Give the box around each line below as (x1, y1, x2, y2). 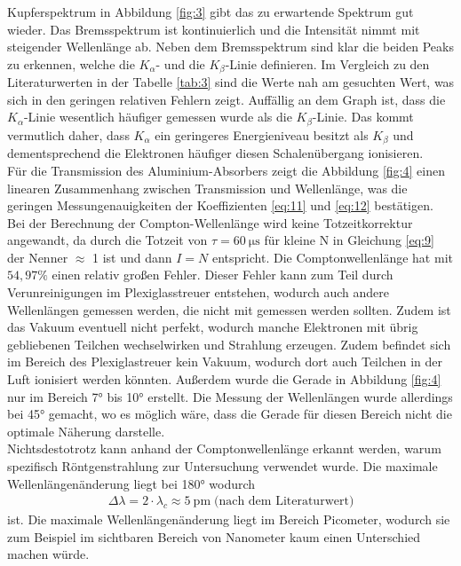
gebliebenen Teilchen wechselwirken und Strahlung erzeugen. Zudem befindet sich (7, 334, 451, 353)
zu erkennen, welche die (7, 54, 135, 73)
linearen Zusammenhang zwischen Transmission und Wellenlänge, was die (7, 178, 408, 197)
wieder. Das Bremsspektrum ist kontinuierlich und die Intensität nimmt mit (7, 20, 420, 38)
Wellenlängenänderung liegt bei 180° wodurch (7, 474, 256, 492)
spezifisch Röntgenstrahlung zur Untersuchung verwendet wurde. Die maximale (7, 457, 438, 476)
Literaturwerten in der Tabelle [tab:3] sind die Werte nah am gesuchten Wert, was (7, 73, 455, 91)
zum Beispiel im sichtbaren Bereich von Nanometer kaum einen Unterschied (7, 527, 421, 546)
